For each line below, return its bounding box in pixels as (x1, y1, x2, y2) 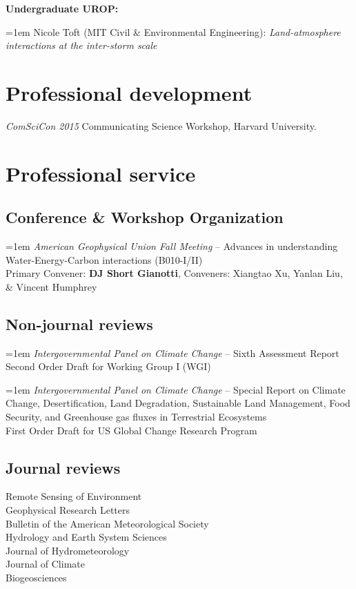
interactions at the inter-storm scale (6, 38, 157, 52)
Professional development (6, 78, 253, 106)
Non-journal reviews (6, 313, 153, 334)
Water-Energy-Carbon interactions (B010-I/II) (6, 252, 203, 267)
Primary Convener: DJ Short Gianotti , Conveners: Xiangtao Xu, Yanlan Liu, (6, 266, 343, 280)
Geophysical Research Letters (6, 503, 130, 517)
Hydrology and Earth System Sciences (6, 530, 167, 544)
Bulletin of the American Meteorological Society (6, 516, 209, 530)
